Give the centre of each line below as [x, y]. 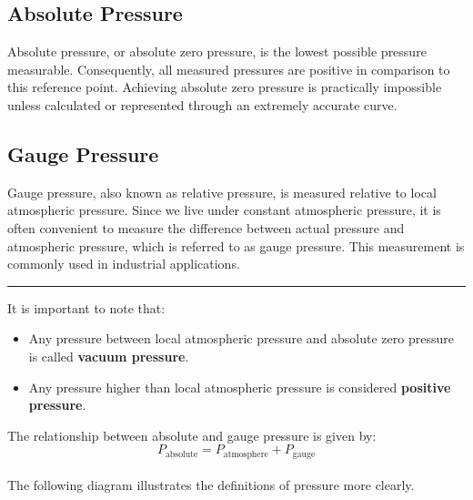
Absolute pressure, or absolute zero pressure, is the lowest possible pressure [217, 51]
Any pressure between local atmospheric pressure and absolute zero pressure [241, 338]
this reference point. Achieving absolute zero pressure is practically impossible [225, 87]
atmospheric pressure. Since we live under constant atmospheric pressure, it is [224, 210]
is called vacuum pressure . [109, 356]
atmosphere [246, 454]
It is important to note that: [86, 307]
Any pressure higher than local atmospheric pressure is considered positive [240, 387]
